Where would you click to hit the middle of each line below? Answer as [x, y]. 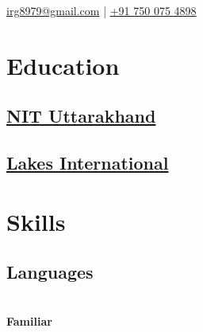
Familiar [29, 320]
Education [63, 65]
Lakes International [88, 163]
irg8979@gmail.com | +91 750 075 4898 [101, 10]
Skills [36, 221]
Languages [50, 272]
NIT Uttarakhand [81, 116]
